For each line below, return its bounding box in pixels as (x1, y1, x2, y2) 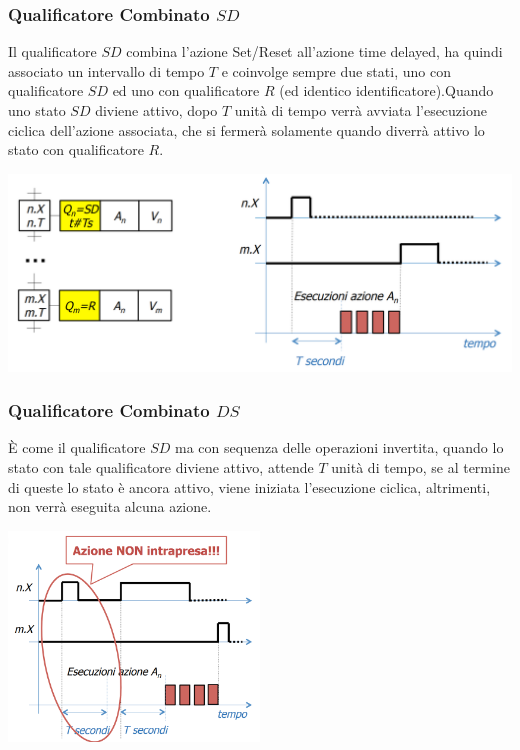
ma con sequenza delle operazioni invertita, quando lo (175, 437, 504, 458)
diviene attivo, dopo (95, 100, 218, 120)
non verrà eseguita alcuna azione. (8, 496, 212, 517)
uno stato (8, 100, 66, 120)
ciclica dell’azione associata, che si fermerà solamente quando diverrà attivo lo (8, 119, 485, 140)
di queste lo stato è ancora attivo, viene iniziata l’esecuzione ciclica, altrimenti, (8, 476, 491, 497)
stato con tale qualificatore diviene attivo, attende (8, 457, 314, 478)
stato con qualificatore (8, 139, 144, 160)
